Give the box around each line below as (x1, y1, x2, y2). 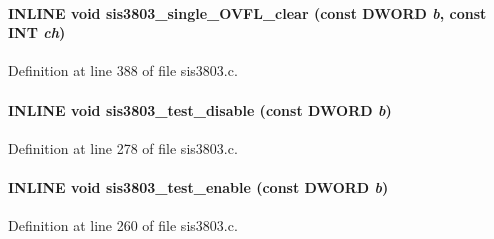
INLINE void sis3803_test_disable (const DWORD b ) (8, 99, 392, 120)
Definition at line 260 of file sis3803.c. (8, 215, 238, 236)
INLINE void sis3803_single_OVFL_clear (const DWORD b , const (8, 2, 487, 23)
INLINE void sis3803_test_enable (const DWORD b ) (8, 176, 389, 197)
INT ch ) (8, 22, 66, 43)
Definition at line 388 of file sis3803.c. (8, 60, 238, 81)
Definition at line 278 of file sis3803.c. (8, 137, 238, 158)
